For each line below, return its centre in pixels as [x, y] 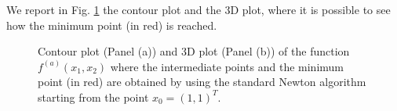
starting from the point [93, 97]
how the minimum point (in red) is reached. [112, 25]
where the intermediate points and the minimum [227, 66]
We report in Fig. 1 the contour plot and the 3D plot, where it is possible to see [198, 9]
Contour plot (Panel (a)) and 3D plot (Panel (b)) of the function [194, 51]
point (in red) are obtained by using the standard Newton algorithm [202, 82]
